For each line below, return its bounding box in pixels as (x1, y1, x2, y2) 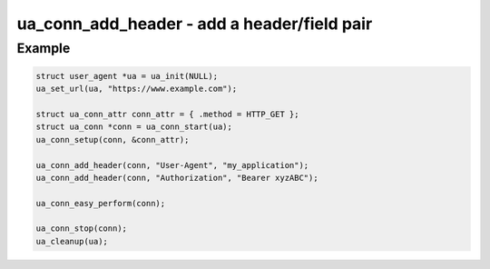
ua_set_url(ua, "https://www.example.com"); (35, 84, 238, 95)
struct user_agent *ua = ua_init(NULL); (35, 71, 218, 81)
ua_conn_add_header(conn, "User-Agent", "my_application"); (35, 160, 309, 170)
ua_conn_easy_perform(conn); (35, 198, 166, 208)
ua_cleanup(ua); (35, 236, 109, 246)
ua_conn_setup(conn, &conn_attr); (35, 134, 190, 144)
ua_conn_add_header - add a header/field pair (16, 14, 373, 34)
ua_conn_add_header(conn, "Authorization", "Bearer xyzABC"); (35, 173, 318, 183)
